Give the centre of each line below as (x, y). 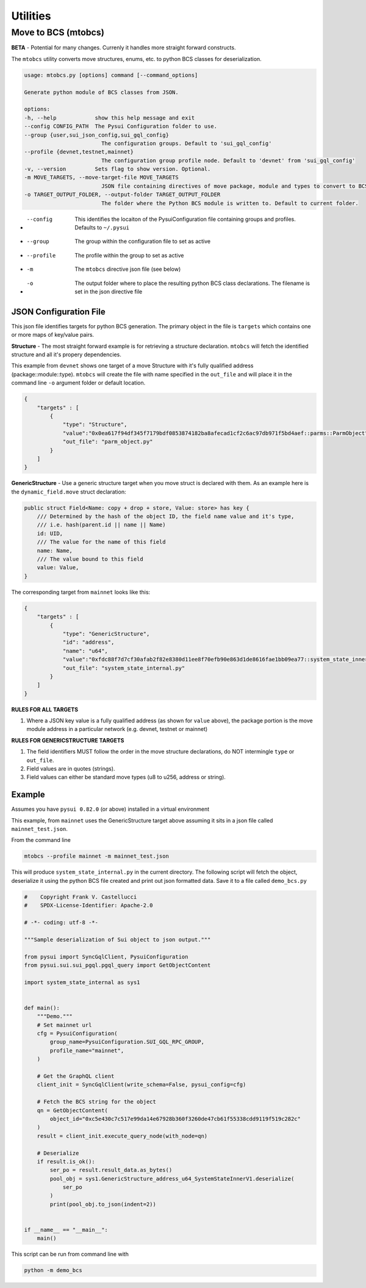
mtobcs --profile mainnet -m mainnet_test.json (96, 856)
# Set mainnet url (64, 1025)
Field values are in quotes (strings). (71, 768)
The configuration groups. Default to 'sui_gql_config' (186, 143)
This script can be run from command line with (70, 1254)
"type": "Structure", (95, 425)
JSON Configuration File (59, 311)
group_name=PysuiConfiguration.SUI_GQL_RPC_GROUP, (127, 1042)
